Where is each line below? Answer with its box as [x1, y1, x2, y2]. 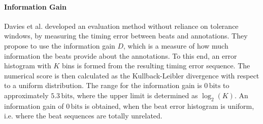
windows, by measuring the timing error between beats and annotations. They [4, 30, 248, 41]
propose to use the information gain [4, 40, 115, 51]
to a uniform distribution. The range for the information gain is [4, 80, 202, 91]
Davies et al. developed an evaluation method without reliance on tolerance [4, 20, 239, 31]
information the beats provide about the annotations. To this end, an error [4, 50, 237, 61]
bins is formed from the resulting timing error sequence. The [61, 60, 250, 71]
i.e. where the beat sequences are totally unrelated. [4, 110, 162, 121]
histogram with [4, 60, 51, 71]
